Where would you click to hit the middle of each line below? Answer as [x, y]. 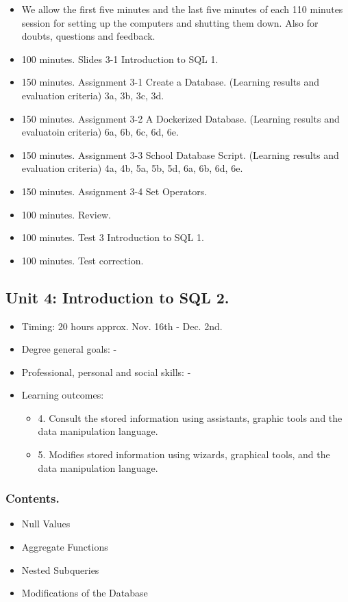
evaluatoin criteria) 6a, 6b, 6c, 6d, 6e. [100, 132]
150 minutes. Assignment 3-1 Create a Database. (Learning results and [170, 82]
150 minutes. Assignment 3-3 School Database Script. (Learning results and [180, 154]
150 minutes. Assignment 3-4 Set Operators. [114, 191]
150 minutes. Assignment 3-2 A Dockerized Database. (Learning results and [181, 118]
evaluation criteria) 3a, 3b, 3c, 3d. [93, 95]
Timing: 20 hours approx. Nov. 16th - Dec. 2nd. [122, 326]
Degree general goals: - [69, 349]
